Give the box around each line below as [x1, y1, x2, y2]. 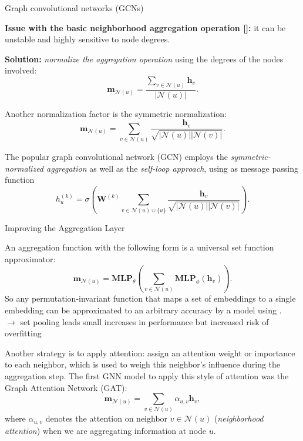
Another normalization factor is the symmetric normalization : [5, 107, 227, 119]
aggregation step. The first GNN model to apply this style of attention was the [5, 369, 289, 382]
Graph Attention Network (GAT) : [5, 381, 127, 393]
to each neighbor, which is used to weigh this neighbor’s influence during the [5, 358, 281, 370]
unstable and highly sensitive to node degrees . [5, 33, 170, 45]
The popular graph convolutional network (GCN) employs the [5, 151, 228, 163]
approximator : [5, 253, 56, 265]
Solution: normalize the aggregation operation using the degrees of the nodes [5, 52, 284, 65]
